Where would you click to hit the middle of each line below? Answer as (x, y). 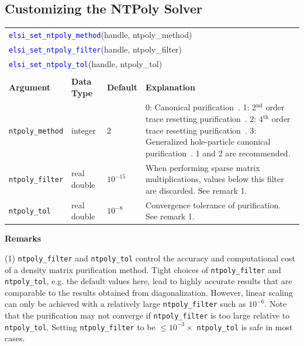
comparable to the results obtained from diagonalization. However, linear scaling (149, 292)
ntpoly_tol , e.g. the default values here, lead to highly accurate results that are (148, 281)
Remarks (23, 238)
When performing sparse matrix (203, 167)
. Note (276, 304)
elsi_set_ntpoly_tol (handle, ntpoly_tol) (86, 63)
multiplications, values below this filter (215, 179)
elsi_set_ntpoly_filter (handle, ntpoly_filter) (96, 49)
